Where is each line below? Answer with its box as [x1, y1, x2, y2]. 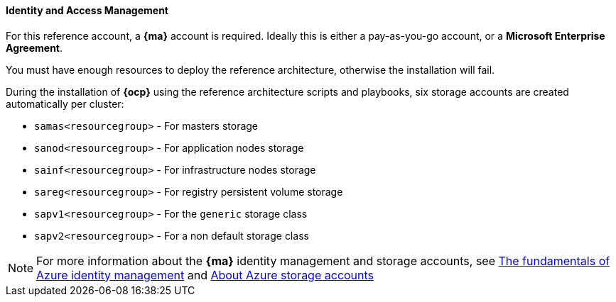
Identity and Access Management [6, 4, 168, 16]
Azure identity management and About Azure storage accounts [36, 267, 374, 282]
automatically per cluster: [6, 97, 124, 110]
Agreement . [6, 41, 63, 54]
